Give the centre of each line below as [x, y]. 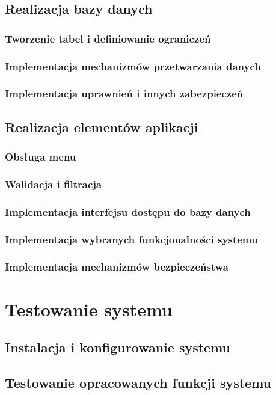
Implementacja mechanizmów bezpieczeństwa [117, 267]
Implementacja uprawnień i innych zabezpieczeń [124, 93]
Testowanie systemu [89, 309]
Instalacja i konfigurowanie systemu [118, 347]
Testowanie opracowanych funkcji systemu [138, 382]
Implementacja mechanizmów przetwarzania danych [133, 66]
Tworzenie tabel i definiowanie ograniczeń [108, 38]
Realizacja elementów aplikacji [102, 127]
